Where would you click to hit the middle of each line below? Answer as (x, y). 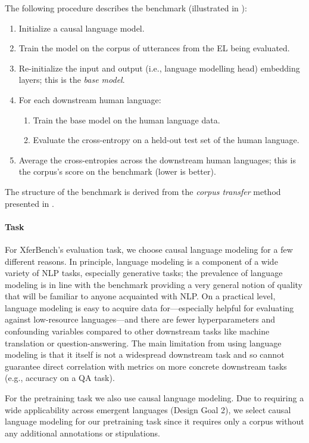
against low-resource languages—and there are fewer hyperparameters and (140, 319)
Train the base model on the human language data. (127, 120)
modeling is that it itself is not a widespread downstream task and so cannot (145, 354)
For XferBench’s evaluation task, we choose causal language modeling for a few (149, 249)
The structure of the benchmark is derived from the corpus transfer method (143, 191)
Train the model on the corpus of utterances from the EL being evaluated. (154, 48)
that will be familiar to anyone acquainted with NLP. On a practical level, (140, 296)
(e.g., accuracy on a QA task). (60, 378)
